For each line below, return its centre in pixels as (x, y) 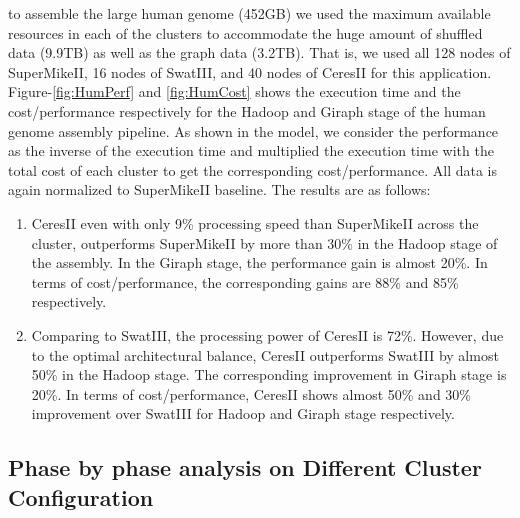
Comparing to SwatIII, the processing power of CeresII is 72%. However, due (267, 334)
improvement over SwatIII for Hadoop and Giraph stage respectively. (243, 413)
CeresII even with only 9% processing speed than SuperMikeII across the (255, 222)
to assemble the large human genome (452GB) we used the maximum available (249, 13)
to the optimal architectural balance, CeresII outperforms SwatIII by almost (265, 354)
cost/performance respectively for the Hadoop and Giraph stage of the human (247, 110)
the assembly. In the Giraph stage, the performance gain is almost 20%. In (259, 262)
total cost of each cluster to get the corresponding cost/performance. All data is (252, 169)
